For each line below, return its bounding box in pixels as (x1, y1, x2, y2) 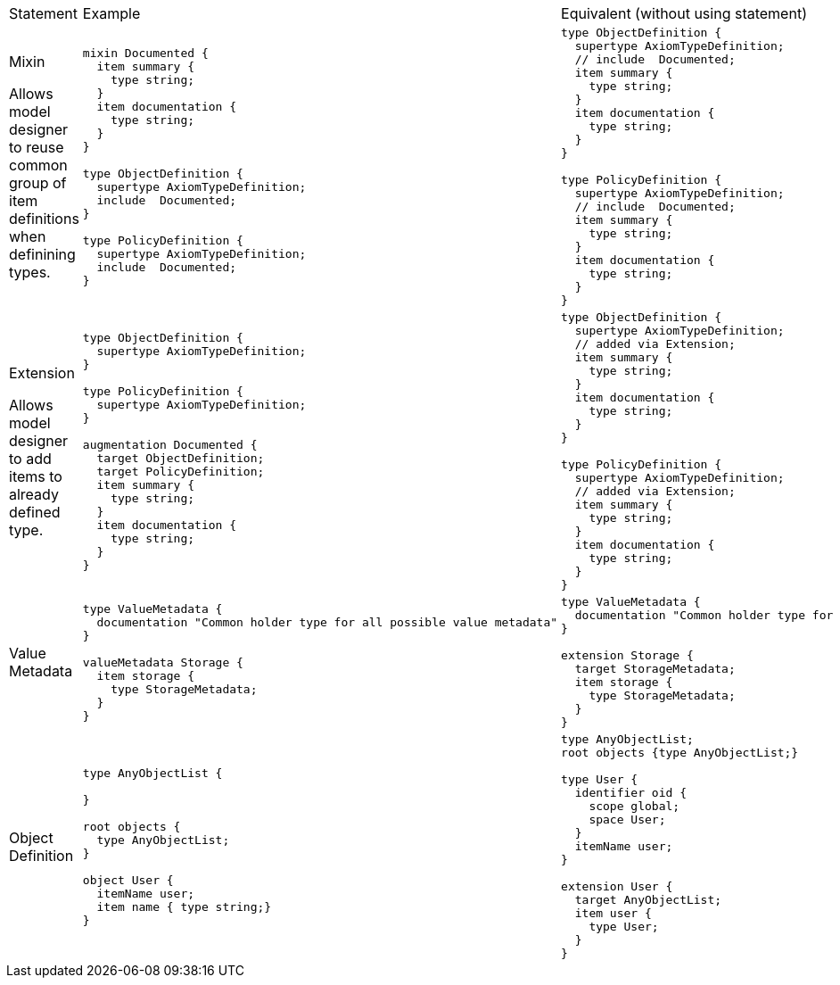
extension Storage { (561, 649, 694, 662)
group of (9, 173, 67, 192)
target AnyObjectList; (574, 893, 722, 906)
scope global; (589, 799, 680, 813)
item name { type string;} (96, 899, 272, 914)
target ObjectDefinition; (96, 451, 265, 465)
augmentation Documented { (82, 437, 258, 451)
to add (9, 449, 52, 468)
